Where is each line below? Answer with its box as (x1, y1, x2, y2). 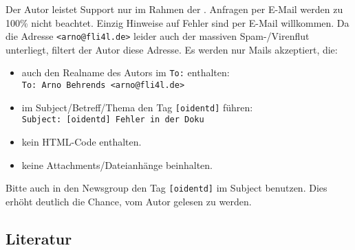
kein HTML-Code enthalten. (21, 135, 142, 149)
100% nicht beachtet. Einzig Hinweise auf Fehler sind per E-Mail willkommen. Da (6, 15, 349, 30)
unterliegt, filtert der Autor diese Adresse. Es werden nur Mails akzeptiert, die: (6, 42, 338, 56)
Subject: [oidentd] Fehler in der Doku (21, 115, 204, 125)
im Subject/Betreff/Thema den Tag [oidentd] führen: (21, 100, 253, 114)
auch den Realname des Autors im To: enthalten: (21, 65, 230, 80)
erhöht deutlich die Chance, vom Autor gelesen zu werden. (6, 194, 252, 208)
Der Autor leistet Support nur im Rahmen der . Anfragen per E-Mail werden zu (6, 2, 343, 16)
